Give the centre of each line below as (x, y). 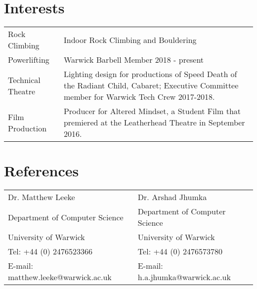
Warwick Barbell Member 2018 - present (134, 60)
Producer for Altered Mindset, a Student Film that (152, 111)
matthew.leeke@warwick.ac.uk (60, 277)
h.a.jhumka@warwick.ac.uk (184, 277)
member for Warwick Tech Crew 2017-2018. (139, 97)
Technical (24, 80)
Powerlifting (29, 60)
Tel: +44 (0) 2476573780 (180, 251)
